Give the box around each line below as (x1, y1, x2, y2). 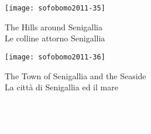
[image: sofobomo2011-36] (5, 52, 105, 61)
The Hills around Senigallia (5, 20, 102, 33)
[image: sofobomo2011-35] (5, 4, 105, 12)
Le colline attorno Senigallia (5, 32, 105, 44)
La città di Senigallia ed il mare (5, 81, 118, 93)
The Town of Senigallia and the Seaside (5, 69, 146, 82)
